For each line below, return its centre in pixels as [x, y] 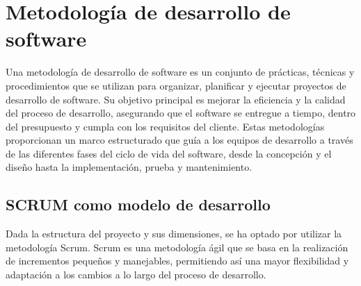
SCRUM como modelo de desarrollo [138, 204]
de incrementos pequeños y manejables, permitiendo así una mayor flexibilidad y [177, 261]
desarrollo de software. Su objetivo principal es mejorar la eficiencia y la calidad [176, 99]
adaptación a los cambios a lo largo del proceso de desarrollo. [136, 275]
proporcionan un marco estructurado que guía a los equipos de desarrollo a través [179, 140]
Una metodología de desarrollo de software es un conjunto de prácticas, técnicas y [180, 72]
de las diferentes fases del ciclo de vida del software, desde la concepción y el [169, 153]
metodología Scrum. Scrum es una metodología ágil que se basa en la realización [177, 247]
